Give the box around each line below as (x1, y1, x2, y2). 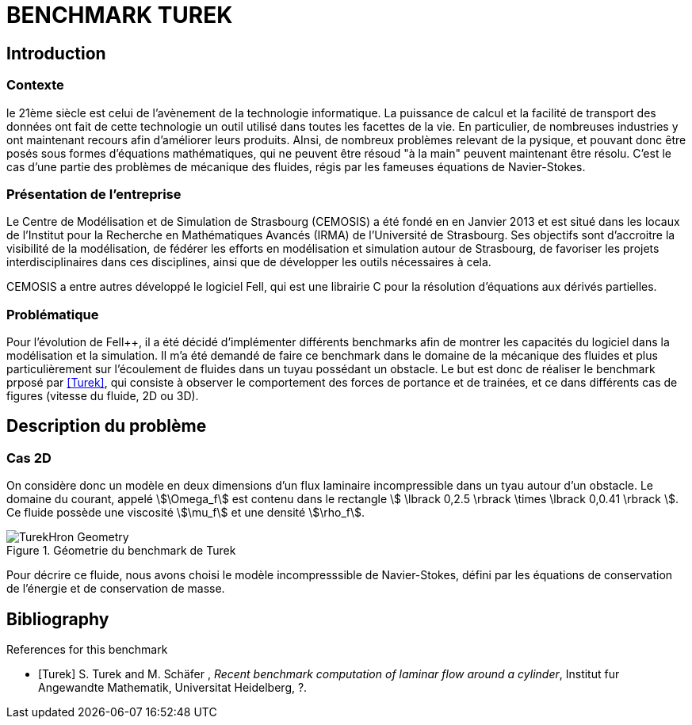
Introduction (6, 43, 106, 63)
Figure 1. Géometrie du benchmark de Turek (6, 544, 236, 558)
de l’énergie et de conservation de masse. (6, 582, 225, 596)
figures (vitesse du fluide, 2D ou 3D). (6, 389, 199, 403)
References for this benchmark (6, 643, 168, 657)
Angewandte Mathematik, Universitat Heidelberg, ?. (38, 681, 308, 695)
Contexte (6, 77, 64, 93)
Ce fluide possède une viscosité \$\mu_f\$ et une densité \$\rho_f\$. (6, 506, 365, 520)
